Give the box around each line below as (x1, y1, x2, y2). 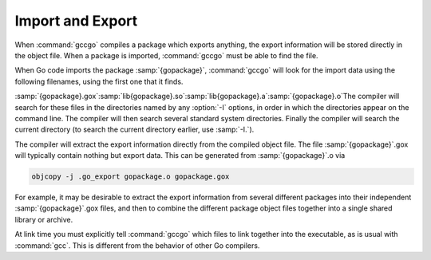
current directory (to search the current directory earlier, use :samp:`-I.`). (14, 124, 255, 135)
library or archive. (14, 215, 73, 224)
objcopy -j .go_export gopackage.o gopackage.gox (31, 172, 230, 181)
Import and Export (14, 12, 138, 30)
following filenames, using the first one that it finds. (14, 77, 184, 86)
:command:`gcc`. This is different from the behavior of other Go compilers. (14, 240, 260, 250)
